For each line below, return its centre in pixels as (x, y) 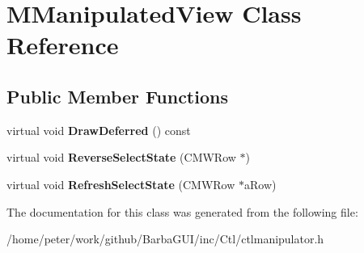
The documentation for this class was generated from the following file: (182, 211)
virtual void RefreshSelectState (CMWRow (121, 184)
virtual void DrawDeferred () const (99, 130)
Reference (63, 45)
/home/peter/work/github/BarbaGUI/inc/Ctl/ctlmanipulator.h (165, 239)
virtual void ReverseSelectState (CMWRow (121, 157)
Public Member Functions (117, 96)
